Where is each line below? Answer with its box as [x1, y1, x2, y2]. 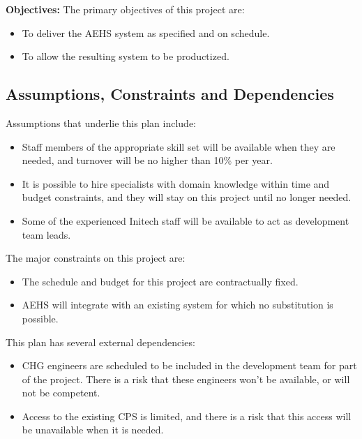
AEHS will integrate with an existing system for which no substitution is [22, 297, 333, 312]
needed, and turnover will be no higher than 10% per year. [22, 153, 273, 168]
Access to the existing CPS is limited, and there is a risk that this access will [22, 408, 352, 423]
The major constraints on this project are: [6, 251, 186, 265]
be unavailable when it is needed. [22, 422, 164, 437]
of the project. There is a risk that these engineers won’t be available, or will [22, 371, 350, 386]
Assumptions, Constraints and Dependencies [6, 83, 334, 105]
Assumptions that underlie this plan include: [6, 115, 196, 130]
